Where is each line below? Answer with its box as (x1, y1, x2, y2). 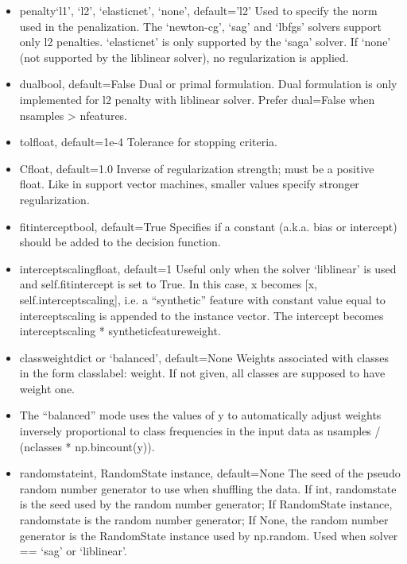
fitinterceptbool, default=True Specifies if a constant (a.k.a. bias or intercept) (19, 218, 397, 234)
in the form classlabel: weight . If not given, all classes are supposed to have (19, 365, 386, 381)
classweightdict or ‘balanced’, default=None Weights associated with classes (19, 349, 389, 365)
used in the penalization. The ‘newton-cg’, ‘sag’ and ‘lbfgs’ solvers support (19, 17, 382, 34)
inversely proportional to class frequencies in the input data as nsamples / (19, 423, 381, 439)
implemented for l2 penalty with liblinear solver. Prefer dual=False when (19, 91, 375, 107)
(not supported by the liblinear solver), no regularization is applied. (19, 48, 349, 65)
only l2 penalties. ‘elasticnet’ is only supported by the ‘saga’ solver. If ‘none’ (19, 33, 391, 50)
